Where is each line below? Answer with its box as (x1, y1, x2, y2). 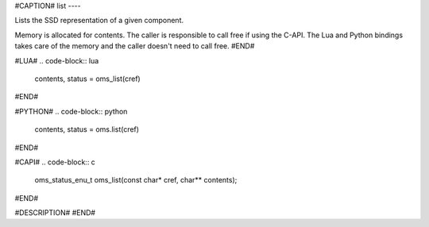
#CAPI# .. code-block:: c (14, 157, 95, 167)
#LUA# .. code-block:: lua (14, 56, 99, 65)
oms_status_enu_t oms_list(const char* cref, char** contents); (34, 175, 238, 185)
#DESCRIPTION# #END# (14, 208, 95, 217)
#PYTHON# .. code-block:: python (14, 106, 128, 116)
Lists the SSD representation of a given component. (14, 16, 184, 25)
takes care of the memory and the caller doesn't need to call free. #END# (14, 41, 255, 51)
